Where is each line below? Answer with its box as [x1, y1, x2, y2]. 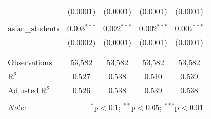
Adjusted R [8, 85, 47, 96]
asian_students [8, 22, 60, 34]
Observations [8, 56, 52, 68]
